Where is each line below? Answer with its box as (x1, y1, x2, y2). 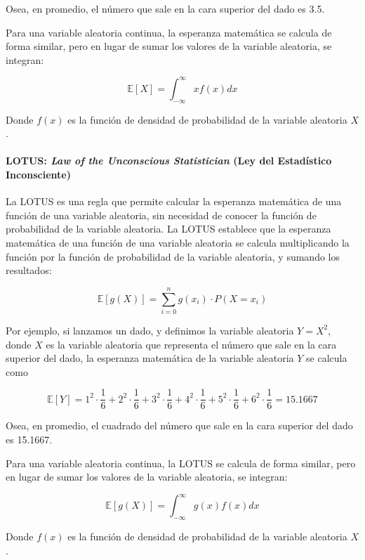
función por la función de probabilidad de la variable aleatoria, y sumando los (6, 249, 340, 263)
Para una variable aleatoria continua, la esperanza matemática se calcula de (6, 25, 332, 39)
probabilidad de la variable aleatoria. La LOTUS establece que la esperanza (6, 221, 331, 236)
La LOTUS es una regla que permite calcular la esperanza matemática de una (6, 194, 342, 209)
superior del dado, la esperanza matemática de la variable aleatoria (6, 351, 294, 365)
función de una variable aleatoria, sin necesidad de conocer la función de (6, 207, 317, 222)
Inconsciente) (6, 167, 71, 182)
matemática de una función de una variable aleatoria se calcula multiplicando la (6, 235, 350, 250)
